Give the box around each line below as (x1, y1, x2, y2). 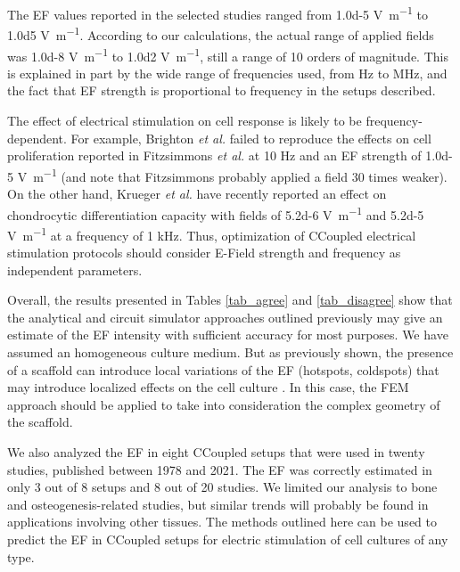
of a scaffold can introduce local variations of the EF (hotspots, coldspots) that (7, 360, 439, 379)
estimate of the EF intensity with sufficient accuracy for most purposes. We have (7, 325, 448, 344)
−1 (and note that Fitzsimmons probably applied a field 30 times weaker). (43, 164, 448, 185)
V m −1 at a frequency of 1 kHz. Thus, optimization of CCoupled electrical (7, 223, 416, 244)
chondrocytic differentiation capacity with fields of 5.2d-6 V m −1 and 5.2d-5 (7, 202, 424, 224)
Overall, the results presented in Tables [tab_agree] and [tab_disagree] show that (7, 290, 453, 309)
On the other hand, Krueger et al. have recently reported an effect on (7, 184, 387, 202)
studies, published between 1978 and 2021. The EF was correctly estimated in (7, 460, 432, 478)
